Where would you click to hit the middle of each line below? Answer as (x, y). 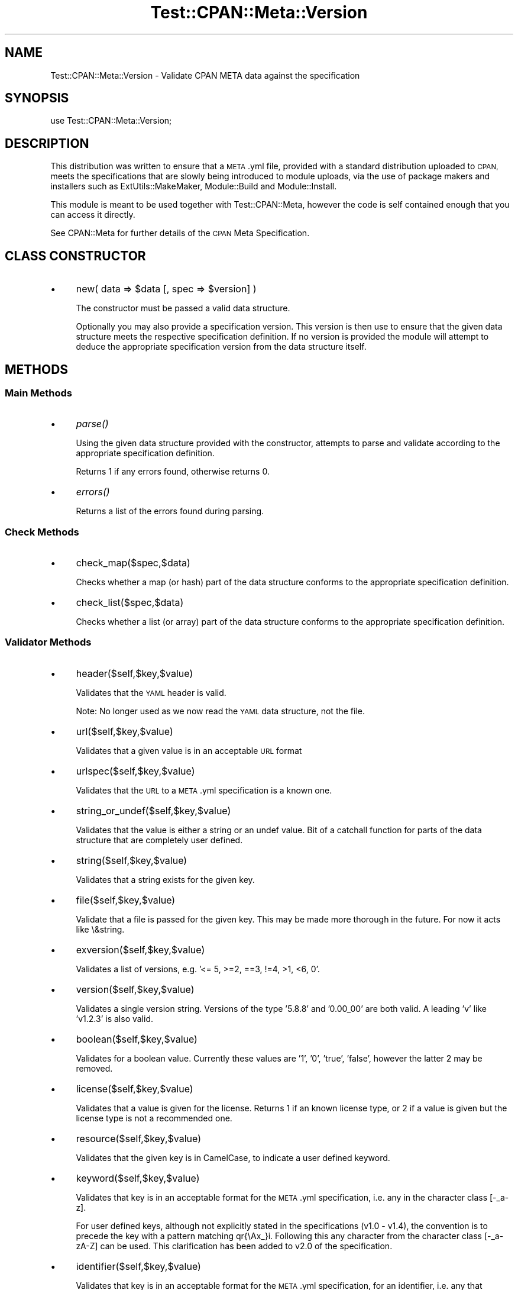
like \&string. (100, 929)
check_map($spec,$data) (133, 563)
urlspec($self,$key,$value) (135, 771)
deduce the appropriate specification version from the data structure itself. (221, 347)
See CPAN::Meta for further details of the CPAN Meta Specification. (180, 233)
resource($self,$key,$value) (138, 1138)
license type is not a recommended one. (154, 1118)
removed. (94, 1068)
